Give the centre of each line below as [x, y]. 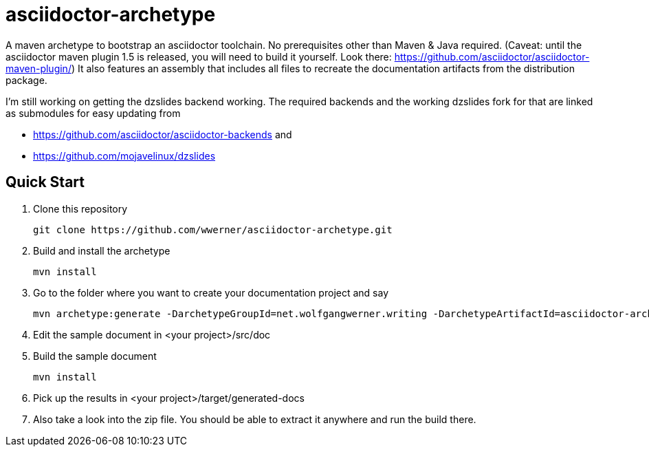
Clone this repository [80, 208]
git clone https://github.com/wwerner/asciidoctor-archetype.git [213, 229]
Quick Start [45, 182]
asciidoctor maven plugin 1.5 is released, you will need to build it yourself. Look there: [199, 56]
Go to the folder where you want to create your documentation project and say [211, 292]
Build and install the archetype [102, 250]
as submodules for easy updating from [93, 113]
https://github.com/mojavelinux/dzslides [124, 155]
